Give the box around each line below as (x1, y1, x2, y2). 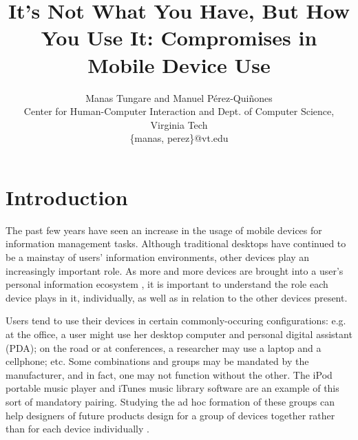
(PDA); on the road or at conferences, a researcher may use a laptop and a (6, 340, 322, 355)
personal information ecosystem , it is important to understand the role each (6, 277, 328, 291)
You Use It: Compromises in (41, 23, 317, 52)
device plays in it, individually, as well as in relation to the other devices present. (6, 290, 348, 304)
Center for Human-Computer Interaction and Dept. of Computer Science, (23, 104, 335, 118)
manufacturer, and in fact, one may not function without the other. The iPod (6, 367, 333, 381)
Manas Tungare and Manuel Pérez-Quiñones (85, 90, 273, 105)
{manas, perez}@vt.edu (129, 131, 229, 145)
